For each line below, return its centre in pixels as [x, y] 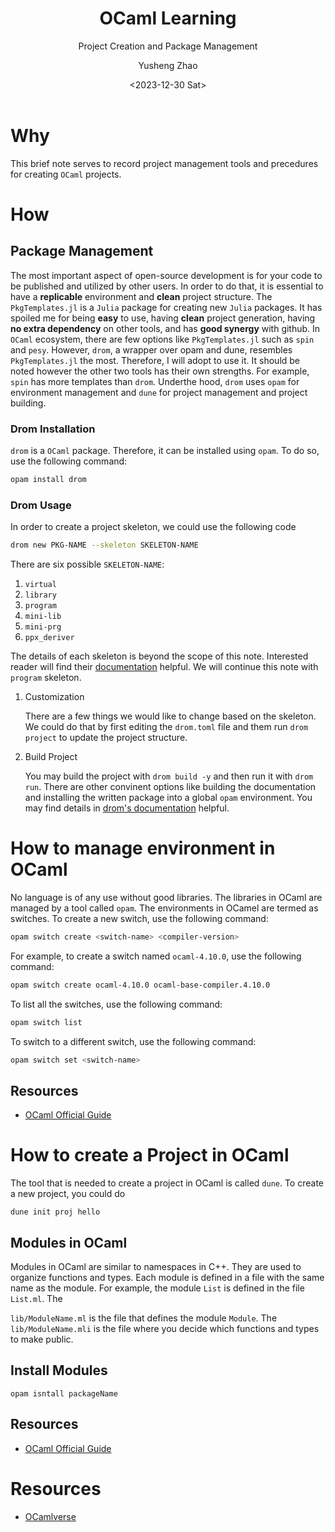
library [40, 595]
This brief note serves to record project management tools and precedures [164, 163]
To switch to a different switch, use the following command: [133, 1041]
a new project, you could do [68, 1194]
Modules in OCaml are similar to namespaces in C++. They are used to [156, 1267]
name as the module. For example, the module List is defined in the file [157, 1288]
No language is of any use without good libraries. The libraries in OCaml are [166, 897]
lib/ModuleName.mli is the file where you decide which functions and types [165, 1329]
